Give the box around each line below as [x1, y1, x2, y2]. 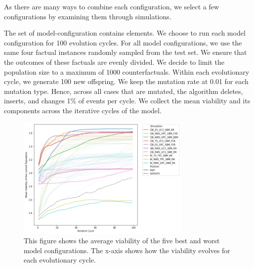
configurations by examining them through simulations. [4, 11, 171, 21]
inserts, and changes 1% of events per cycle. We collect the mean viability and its [4, 95, 251, 106]
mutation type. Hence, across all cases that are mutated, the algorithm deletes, [4, 86, 243, 96]
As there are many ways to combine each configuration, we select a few [4, 1, 219, 11]
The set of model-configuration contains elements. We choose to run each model [4, 28, 246, 38]
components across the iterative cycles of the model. [4, 105, 162, 115]
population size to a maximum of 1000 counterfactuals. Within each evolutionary [4, 66, 250, 77]
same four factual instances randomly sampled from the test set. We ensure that [4, 47, 247, 57]
